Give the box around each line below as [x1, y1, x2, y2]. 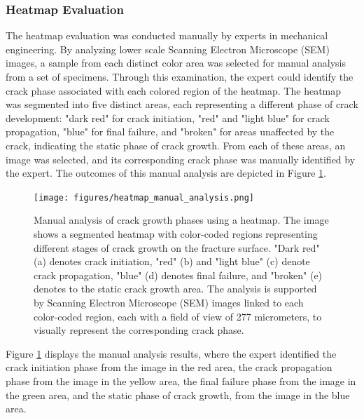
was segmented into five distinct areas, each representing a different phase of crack [6, 97, 358, 112]
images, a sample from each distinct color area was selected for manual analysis [6, 55, 346, 70]
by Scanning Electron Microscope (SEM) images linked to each [34, 295, 304, 309]
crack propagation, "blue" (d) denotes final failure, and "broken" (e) [34, 267, 323, 282]
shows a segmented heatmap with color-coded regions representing [34, 227, 318, 241]
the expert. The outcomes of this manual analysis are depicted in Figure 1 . [6, 166, 326, 180]
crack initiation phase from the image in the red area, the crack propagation [6, 360, 332, 375]
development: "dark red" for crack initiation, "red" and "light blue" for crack [6, 110, 330, 125]
